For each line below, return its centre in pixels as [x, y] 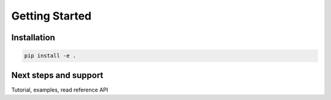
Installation [33, 37]
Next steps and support [57, 75]
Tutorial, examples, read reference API [60, 90]
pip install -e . [50, 56]
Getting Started [51, 16]
